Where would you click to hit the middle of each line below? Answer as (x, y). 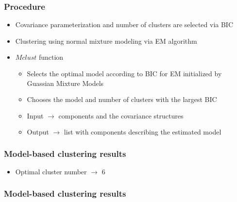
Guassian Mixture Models (65, 83)
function (51, 57)
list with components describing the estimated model (143, 132)
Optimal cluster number (51, 172)
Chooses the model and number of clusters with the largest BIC (122, 99)
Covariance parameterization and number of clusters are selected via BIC (124, 25)
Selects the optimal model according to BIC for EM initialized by (124, 73)
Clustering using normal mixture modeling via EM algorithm (106, 41)
